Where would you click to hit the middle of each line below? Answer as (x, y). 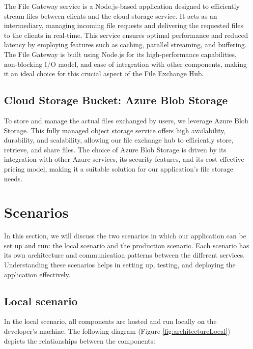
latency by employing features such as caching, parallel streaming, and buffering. (125, 44)
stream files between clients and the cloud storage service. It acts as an (111, 15)
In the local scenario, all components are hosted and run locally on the (110, 321)
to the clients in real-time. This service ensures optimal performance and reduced (126, 35)
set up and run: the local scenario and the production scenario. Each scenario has (126, 245)
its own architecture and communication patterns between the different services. (125, 255)
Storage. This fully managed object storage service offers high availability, (115, 130)
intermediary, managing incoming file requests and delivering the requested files (124, 25)
